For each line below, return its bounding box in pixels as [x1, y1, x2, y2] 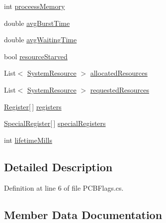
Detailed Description [4, 159, 113, 174]
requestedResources [90, 84, 150, 95]
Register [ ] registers [4, 101, 62, 111]
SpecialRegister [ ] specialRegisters [4, 118, 106, 128]
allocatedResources [90, 68, 148, 78]
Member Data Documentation [4, 207, 163, 222]
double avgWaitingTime [4, 34, 77, 45]
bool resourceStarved [4, 51, 68, 61]
